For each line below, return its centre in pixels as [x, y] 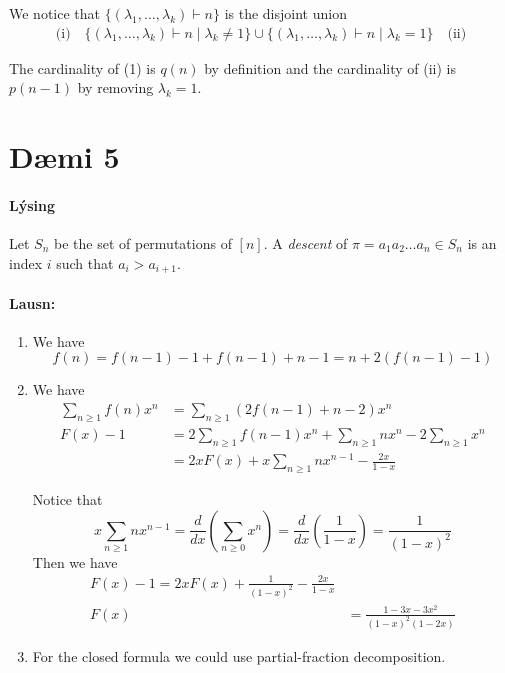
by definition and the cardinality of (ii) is [330, 67]
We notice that [54, 13]
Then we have [75, 561]
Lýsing [32, 204]
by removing [115, 87]
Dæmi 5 [64, 156]
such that [85, 262]
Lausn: [32, 302]
